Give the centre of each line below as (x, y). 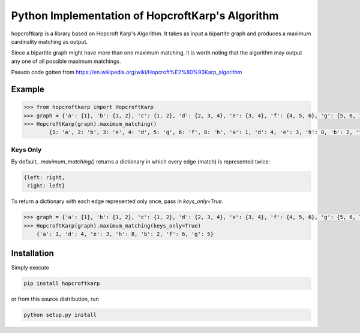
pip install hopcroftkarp (62, 283)
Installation (32, 253)
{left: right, (44, 178)
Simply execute (30, 267)
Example (28, 89)
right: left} (46, 186)
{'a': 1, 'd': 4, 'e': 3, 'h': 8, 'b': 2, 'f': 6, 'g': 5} (125, 234)
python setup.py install (60, 315)
